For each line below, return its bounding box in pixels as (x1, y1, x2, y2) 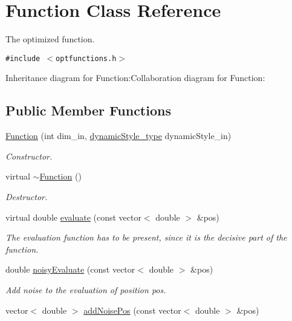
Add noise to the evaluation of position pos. (5, 283, 166, 296)
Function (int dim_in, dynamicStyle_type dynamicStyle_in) (5, 129, 232, 142)
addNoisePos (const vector (83, 303, 181, 316)
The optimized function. (5, 33, 95, 45)
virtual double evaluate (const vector (5, 210, 141, 223)
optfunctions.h (56, 54, 117, 63)
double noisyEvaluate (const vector (5, 263, 135, 276)
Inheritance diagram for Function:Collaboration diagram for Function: (5, 71, 265, 84)
